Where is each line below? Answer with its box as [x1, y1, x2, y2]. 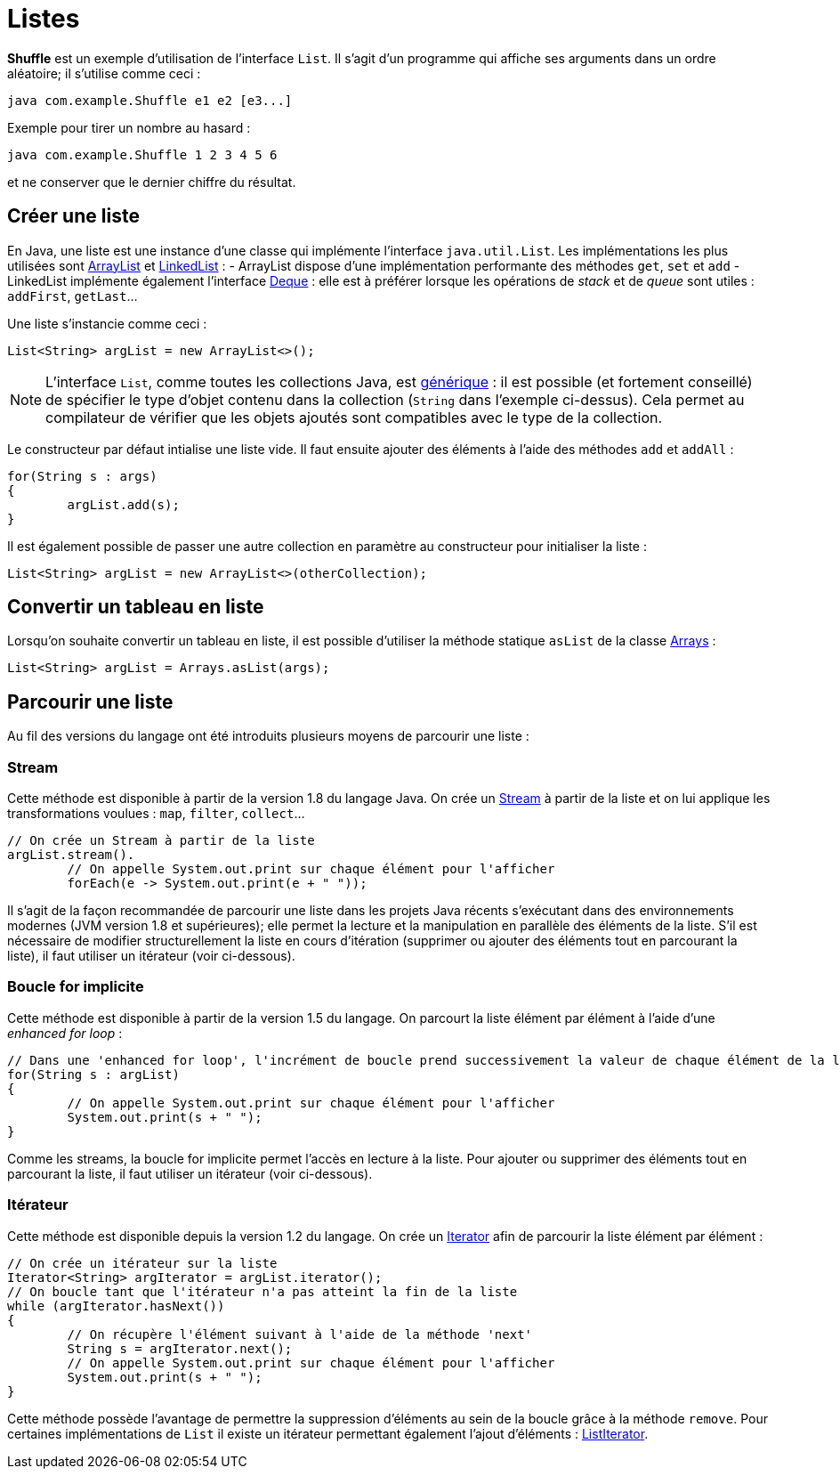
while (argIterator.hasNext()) [7, 1298, 225, 1313]
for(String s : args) [7, 468, 157, 483]
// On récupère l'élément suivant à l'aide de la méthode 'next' [67, 1326, 533, 1342]
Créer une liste [7, 205, 140, 228]
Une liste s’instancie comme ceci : [7, 315, 207, 331]
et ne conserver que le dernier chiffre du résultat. [7, 174, 296, 190]
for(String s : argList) [7, 1066, 180, 1082]
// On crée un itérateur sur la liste [7, 1255, 278, 1270]
